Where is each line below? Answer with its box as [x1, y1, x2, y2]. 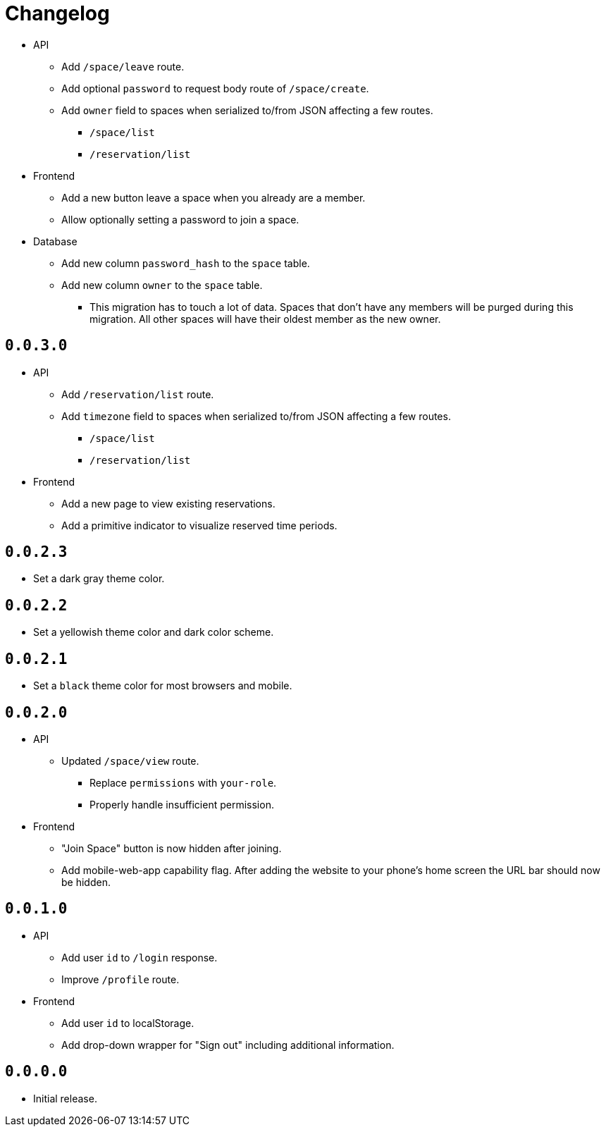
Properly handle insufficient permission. [89, 798, 274, 811]
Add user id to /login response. [61, 951, 218, 964]
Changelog [5, 1, 110, 25]
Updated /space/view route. [61, 754, 199, 767]
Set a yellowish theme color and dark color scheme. [33, 626, 274, 639]
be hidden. [61, 875, 111, 888]
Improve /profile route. [61, 973, 180, 985]
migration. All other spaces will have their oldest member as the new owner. [89, 312, 441, 325]
